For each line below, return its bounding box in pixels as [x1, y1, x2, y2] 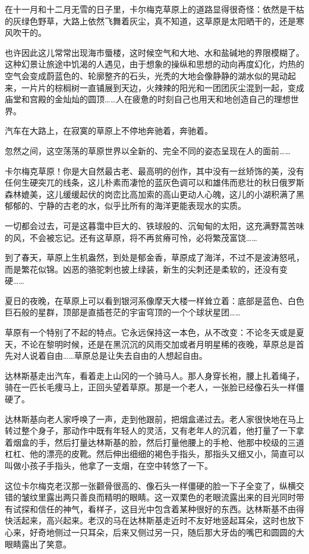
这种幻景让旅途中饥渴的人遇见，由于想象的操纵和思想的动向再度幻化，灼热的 [5, 58, 304, 70]
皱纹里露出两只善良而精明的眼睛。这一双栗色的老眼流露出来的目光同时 [21, 491, 296, 503]
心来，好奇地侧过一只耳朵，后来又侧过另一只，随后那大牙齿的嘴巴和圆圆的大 [5, 525, 304, 538]
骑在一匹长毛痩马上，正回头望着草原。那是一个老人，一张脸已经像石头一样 [5, 381, 296, 393]
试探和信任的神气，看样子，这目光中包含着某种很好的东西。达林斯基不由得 [12, 502, 304, 515]
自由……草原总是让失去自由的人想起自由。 [46, 349, 207, 362]
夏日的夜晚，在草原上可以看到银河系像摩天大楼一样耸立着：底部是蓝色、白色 [5, 294, 304, 306]
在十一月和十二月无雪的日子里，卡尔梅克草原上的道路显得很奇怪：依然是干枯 [5, 3, 304, 15]
